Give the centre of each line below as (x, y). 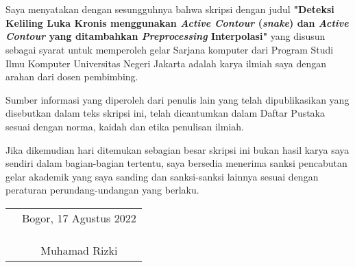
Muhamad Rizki (79, 250)
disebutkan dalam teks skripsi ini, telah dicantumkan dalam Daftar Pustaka (166, 113)
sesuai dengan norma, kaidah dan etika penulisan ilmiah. (125, 126)
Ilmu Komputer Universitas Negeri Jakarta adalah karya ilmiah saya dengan (166, 63)
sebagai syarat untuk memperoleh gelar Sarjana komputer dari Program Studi (170, 49)
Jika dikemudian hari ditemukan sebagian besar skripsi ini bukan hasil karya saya (177, 149)
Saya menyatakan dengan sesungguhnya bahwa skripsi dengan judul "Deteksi (170, 9)
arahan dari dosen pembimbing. (72, 77)
